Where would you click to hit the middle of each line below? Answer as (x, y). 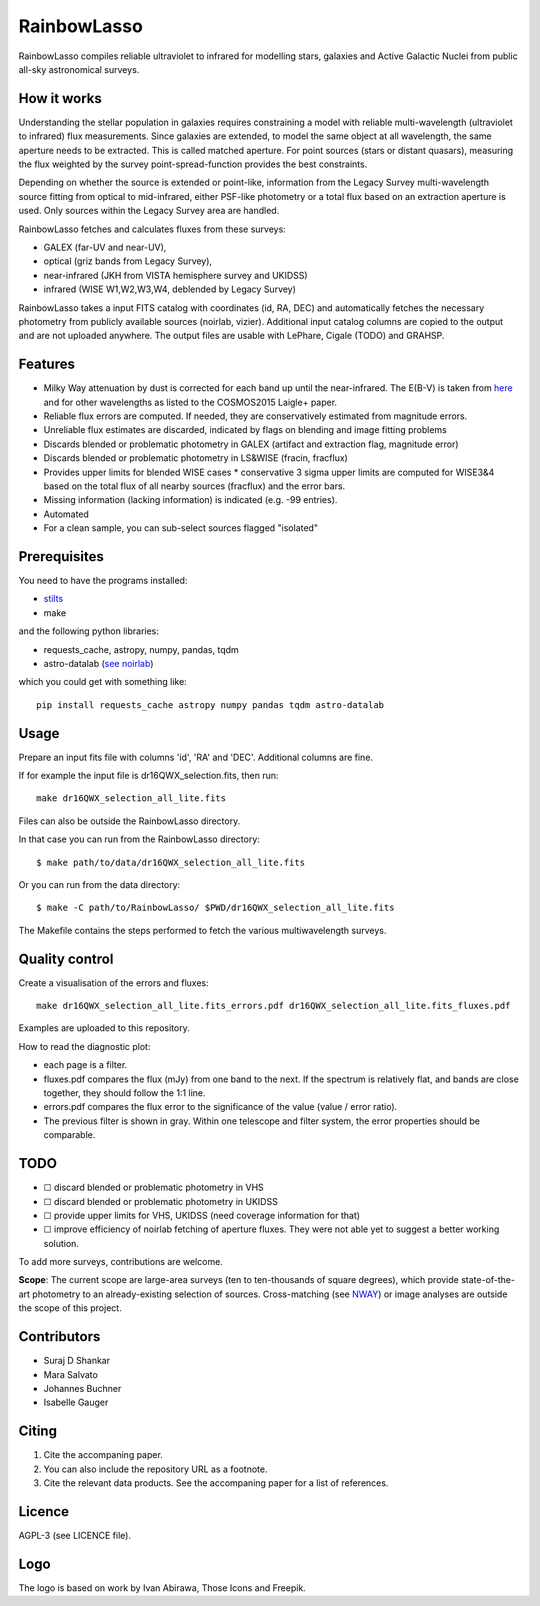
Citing (37, 1431)
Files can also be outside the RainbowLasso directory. (129, 821)
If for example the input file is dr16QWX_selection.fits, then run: (148, 776)
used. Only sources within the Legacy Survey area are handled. (149, 211)
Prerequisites (61, 556)
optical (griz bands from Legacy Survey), (128, 261)
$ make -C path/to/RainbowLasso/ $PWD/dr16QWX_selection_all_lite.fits (215, 908)
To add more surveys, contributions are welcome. (121, 1262)
